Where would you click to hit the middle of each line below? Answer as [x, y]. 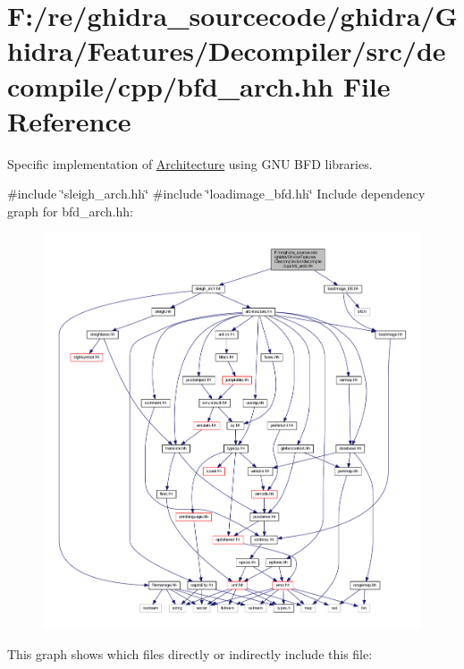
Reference [69, 120]
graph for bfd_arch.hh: [70, 211]
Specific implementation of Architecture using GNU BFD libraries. [190, 163]
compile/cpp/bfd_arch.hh [170, 85]
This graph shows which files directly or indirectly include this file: [190, 653]
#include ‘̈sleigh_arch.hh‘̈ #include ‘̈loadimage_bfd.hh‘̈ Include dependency [216, 194]
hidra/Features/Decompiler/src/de [227, 51]
